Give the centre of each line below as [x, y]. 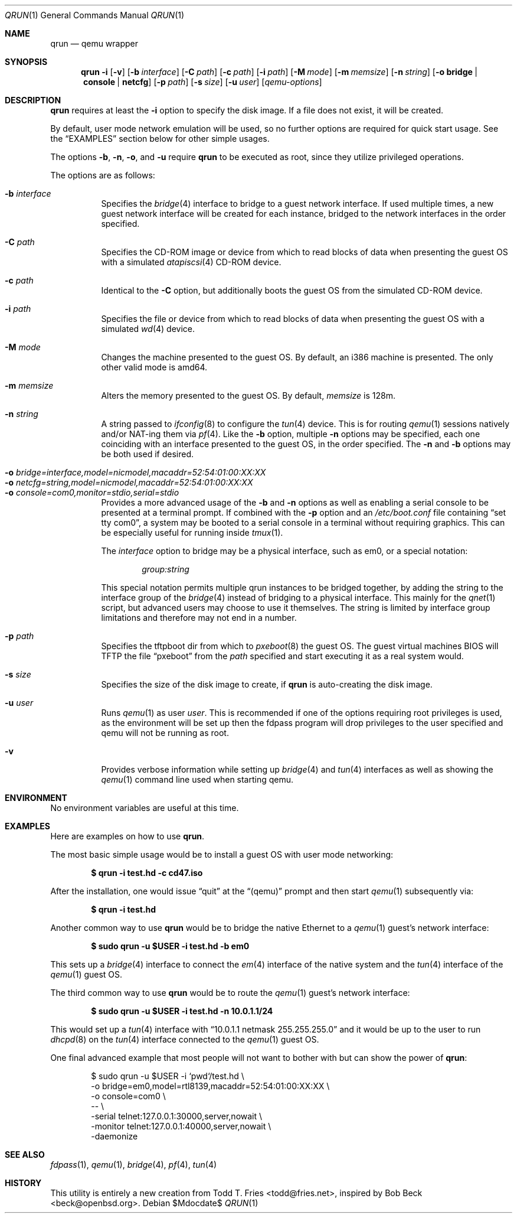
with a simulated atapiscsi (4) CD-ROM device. [191, 262]
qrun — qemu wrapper [94, 43]
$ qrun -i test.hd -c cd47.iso [147, 873]
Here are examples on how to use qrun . [127, 836]
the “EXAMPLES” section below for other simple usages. [160, 139]
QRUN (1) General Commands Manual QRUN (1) [95, 15]
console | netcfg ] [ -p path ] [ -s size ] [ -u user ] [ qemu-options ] [202, 82]
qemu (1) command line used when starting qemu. [197, 779]
